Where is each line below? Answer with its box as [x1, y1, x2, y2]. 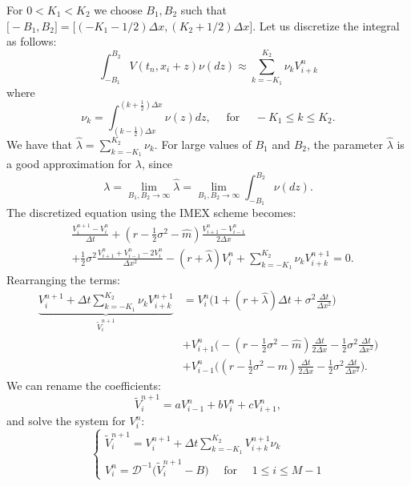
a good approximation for [6, 155, 132, 172]
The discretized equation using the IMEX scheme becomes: [6, 204, 296, 221]
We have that [6, 135, 73, 152]
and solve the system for [6, 412, 126, 428]
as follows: [6, 33, 57, 50]
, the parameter [307, 135, 383, 152]
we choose [94, 2, 143, 18]
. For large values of [154, 135, 252, 152]
